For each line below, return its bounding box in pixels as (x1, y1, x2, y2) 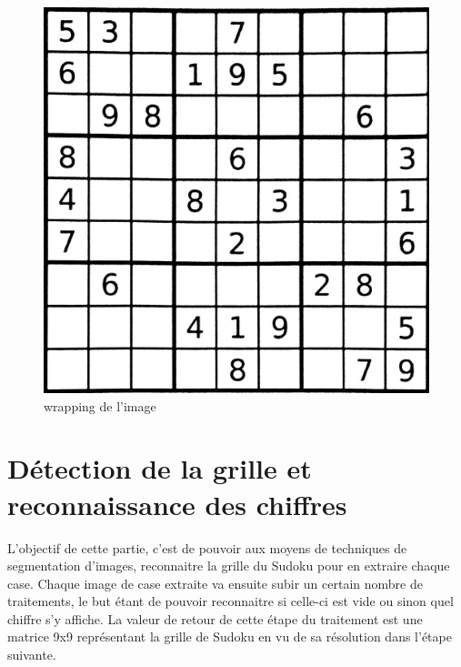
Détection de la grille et (7, 450, 312, 487)
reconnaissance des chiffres (7, 485, 347, 522)
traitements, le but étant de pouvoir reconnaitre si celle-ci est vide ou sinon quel (7, 591, 454, 611)
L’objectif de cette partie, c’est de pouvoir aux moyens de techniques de (7, 538, 407, 557)
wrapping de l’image (44, 396, 156, 415)
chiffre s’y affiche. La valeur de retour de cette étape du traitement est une (7, 609, 423, 628)
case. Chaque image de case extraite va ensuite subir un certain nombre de (7, 573, 423, 592)
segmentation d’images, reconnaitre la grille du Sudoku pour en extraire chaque (7, 556, 450, 575)
